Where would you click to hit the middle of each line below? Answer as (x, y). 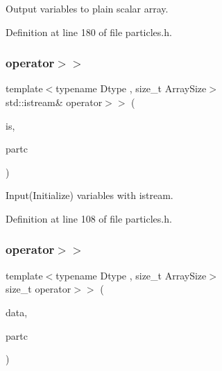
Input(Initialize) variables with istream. (89, 195)
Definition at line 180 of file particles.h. (89, 32)
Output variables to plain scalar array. (87, 8)
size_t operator (39, 289)
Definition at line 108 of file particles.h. (89, 218)
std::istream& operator (54, 102)
